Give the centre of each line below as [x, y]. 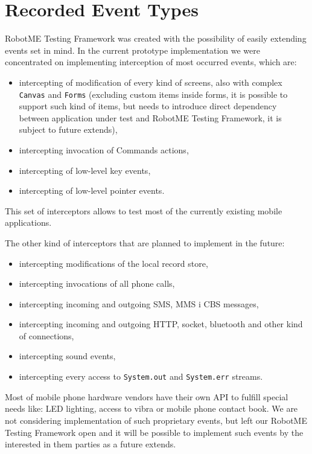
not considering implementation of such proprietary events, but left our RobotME [156, 420]
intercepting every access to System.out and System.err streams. [141, 376]
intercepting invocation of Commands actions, [104, 149]
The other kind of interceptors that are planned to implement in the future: [145, 242]
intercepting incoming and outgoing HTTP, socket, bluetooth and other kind [161, 324]
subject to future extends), [68, 129]
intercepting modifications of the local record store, [113, 263]
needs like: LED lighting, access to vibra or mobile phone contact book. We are [151, 408]
